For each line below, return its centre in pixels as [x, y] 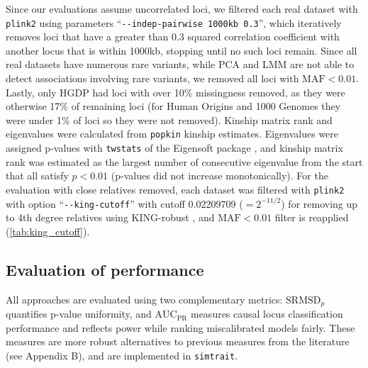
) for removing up [319, 203]
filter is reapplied [312, 217]
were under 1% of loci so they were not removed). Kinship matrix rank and [169, 119]
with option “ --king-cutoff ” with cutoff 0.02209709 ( [124, 203]
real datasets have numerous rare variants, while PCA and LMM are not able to [180, 64]
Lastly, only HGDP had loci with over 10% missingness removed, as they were [175, 92]
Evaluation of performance [105, 269]
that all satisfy [37, 175]
